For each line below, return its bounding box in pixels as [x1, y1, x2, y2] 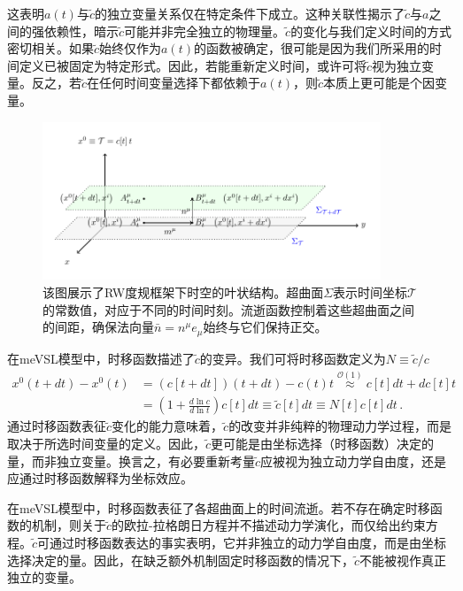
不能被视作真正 [359, 550, 447, 569]
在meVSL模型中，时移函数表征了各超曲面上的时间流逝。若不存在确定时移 [7, 498, 430, 517]
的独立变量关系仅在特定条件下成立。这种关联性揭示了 [95, 4, 405, 22]
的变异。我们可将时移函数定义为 [199, 349, 386, 367]
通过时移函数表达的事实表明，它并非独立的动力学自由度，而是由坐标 [50, 533, 447, 552]
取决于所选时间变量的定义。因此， [7, 434, 205, 453]
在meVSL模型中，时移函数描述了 [7, 349, 195, 367]
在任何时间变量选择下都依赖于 [87, 73, 261, 92]
